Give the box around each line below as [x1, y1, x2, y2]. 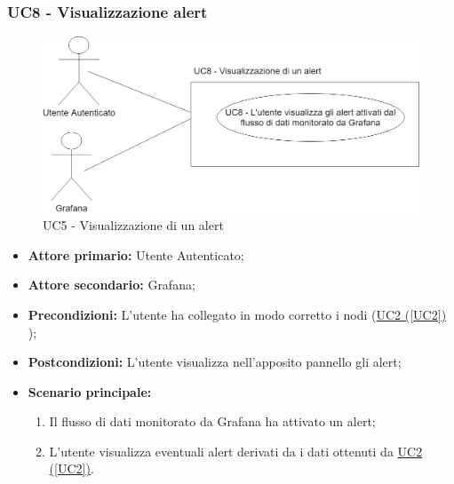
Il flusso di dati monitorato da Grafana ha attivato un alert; [49, 412, 376, 431]
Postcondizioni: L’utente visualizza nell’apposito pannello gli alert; [28, 353, 402, 371]
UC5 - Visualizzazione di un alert [43, 216, 224, 234]
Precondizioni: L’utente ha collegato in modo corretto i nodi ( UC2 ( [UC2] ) [28, 305, 447, 323]
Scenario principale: [28, 382, 152, 401]
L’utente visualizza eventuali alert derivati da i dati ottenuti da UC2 [49, 441, 423, 460]
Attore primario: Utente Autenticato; [28, 245, 244, 264]
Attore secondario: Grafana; [28, 275, 195, 294]
